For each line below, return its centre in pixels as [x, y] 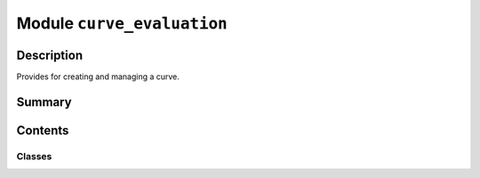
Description [50, 55]
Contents [43, 130]
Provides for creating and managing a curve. [98, 77]
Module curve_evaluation [122, 23]
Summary [44, 102]
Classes [34, 156]
